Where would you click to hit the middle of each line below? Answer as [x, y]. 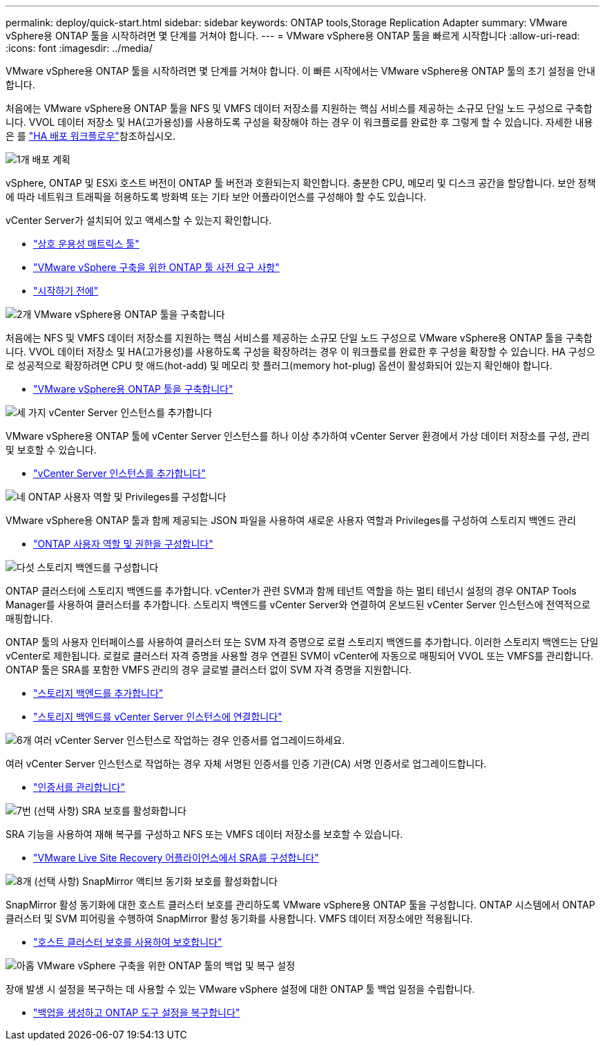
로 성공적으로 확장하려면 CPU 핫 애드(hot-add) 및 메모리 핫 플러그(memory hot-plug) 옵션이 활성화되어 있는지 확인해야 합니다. [279, 365]
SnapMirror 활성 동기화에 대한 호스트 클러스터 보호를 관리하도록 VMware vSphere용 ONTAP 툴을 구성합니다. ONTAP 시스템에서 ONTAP [300, 905]
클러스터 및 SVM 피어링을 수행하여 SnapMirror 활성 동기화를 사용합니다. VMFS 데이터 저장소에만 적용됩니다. [239, 918]
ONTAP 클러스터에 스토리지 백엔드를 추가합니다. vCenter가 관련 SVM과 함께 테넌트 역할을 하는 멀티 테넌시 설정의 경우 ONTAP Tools [291, 591]
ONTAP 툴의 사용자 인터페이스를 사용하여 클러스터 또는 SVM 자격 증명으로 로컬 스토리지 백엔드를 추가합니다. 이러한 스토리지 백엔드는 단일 [302, 642]
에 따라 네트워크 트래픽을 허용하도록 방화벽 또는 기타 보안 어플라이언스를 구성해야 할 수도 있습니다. [216, 197]
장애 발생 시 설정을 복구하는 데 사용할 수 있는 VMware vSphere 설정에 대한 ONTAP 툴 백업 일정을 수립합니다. [240, 989]
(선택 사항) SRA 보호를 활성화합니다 [110, 811]
